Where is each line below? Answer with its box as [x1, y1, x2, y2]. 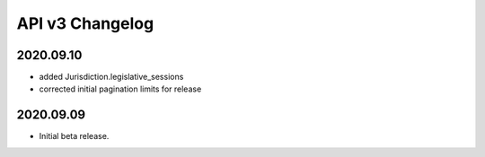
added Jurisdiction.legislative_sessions [39, 72, 184, 83]
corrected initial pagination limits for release [39, 83, 202, 94]
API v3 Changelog [16, 13, 154, 33]
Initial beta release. [39, 131, 110, 142]
